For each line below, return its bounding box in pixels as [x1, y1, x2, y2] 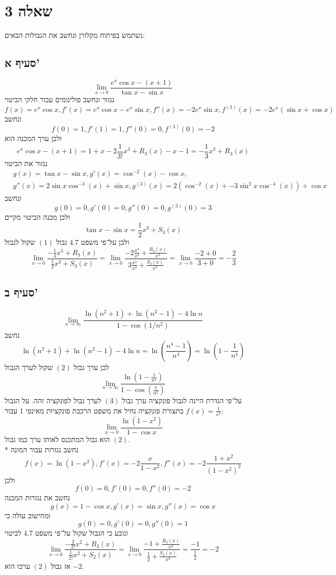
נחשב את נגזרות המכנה [5, 492, 70, 503]
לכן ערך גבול [73, 361, 109, 372]
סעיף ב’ [5, 284, 38, 300]
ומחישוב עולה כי [5, 510, 51, 520]
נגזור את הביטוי [5, 157, 47, 168]
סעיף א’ [5, 55, 40, 71]
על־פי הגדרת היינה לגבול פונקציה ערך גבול [122, 395, 242, 406]
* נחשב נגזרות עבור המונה [5, 444, 79, 454]
